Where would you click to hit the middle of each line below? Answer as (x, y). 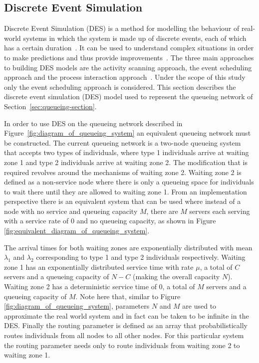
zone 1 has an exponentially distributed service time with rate (99, 267)
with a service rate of (36, 221)
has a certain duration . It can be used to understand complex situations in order (129, 48)
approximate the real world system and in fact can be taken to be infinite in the (127, 315)
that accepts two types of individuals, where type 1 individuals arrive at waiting (127, 152)
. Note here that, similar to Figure (128, 296)
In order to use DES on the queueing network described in (93, 123)
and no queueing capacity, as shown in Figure (146, 221)
